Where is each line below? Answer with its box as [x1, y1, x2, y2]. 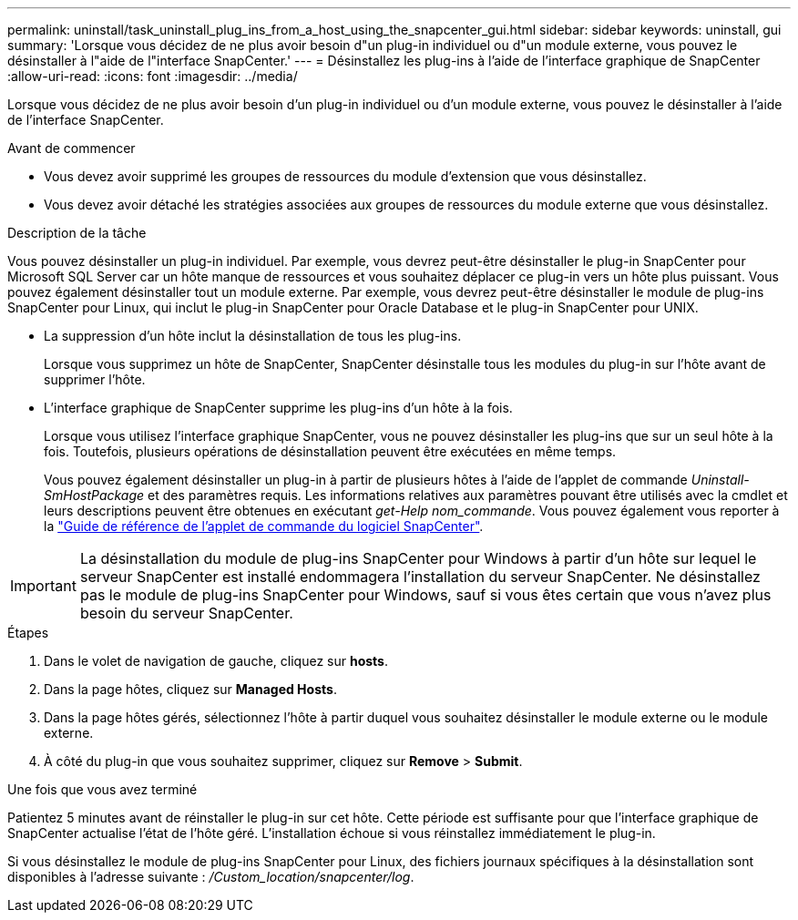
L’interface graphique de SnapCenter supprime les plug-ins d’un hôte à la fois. [44, 400, 513, 415]
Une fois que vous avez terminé [7, 782, 198, 797]
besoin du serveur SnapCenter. [79, 604, 293, 622]
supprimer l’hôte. [44, 372, 146, 387]
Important [10, 577, 77, 595]
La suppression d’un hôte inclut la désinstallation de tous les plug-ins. [44, 328, 462, 343]
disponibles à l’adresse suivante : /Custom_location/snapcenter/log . [7, 869, 414, 884]
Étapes [7, 625, 49, 640]
